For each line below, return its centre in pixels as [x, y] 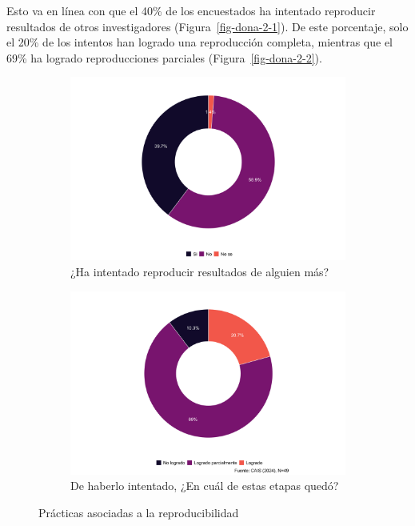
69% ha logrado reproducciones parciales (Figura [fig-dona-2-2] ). [164, 57]
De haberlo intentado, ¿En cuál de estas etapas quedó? [205, 486]
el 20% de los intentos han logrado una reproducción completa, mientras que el [200, 42]
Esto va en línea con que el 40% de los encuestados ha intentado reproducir [191, 10]
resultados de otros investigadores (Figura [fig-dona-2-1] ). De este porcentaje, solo [207, 26]
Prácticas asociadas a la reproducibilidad [139, 512]
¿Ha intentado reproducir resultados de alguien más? [200, 272]
